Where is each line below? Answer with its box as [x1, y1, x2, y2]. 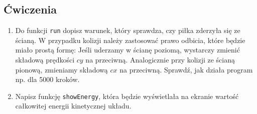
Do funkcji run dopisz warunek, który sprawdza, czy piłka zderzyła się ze [15, 25, 240, 35]
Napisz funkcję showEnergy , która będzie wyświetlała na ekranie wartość [15, 90, 239, 101]
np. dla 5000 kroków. [15, 74, 80, 84]
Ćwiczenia [4, 1, 57, 17]
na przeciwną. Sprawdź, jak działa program [119, 64, 253, 74]
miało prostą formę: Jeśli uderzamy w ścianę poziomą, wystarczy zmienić [15, 44, 240, 55]
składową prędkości [15, 54, 75, 65]
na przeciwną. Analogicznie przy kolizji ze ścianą [85, 54, 235, 65]
